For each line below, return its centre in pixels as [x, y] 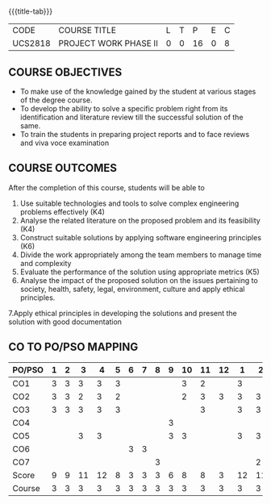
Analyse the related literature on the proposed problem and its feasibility [140, 220]
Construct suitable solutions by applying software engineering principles [141, 237]
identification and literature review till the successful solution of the [131, 117]
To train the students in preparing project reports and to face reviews [135, 134]
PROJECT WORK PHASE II [108, 44]
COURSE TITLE [88, 31]
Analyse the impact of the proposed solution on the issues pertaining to [139, 280]
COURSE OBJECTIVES [65, 72]
